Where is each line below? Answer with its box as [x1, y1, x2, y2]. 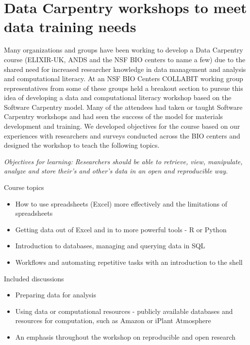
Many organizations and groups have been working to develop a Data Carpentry [4, 45, 243, 55]
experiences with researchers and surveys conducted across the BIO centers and [4, 130, 240, 140]
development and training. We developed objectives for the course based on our [4, 121, 240, 131]
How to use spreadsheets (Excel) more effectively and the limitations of [15, 198, 227, 208]
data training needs [4, 17, 136, 36]
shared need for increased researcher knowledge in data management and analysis [4, 64, 246, 74]
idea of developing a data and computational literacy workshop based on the [4, 92, 232, 103]
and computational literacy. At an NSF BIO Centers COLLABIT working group [4, 73, 243, 84]
